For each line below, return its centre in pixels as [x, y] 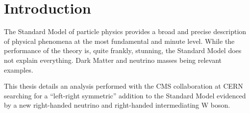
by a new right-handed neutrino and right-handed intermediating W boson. [117, 105]
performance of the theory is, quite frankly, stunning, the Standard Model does [123, 50]
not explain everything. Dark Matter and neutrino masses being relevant [113, 60]
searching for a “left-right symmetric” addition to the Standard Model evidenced [125, 95]
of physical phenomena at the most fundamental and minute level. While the [119, 41]
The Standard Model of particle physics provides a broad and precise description [125, 31]
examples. [19, 69]
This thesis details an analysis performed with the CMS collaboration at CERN [124, 86]
